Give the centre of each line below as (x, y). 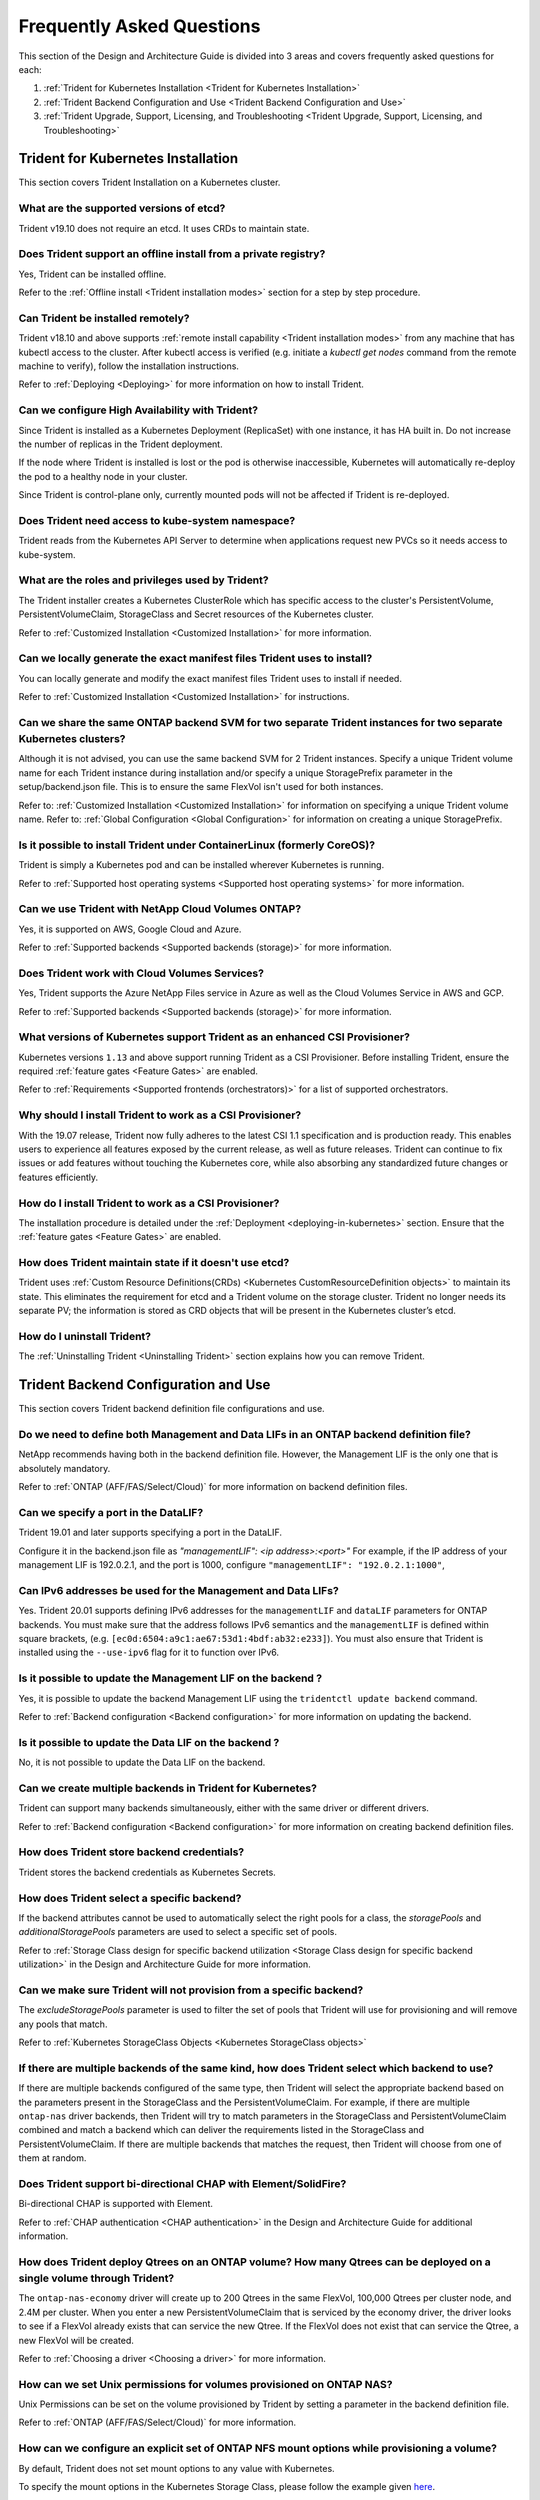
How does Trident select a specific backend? (130, 1898)
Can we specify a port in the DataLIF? (111, 1512)
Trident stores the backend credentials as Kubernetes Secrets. (147, 1872)
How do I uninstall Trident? (85, 1337)
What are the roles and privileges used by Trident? (143, 580)
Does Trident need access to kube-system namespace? (157, 520)
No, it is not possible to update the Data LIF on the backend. (142, 1762)
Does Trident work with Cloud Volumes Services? (141, 973)
